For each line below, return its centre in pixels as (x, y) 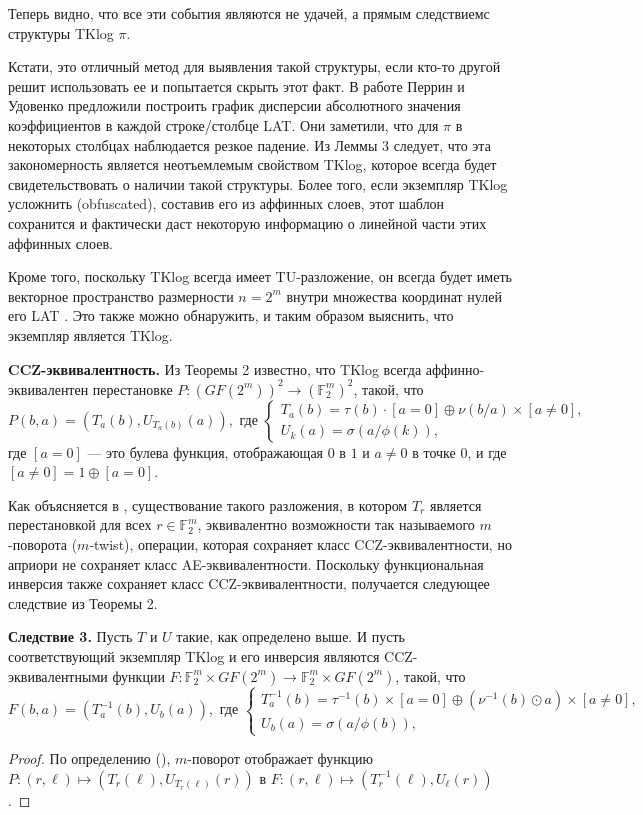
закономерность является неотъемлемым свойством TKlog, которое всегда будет (252, 164)
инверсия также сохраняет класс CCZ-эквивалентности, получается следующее (249, 583)
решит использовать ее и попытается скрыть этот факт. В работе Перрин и (236, 85)
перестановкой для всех (80, 524)
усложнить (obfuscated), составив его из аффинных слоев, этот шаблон (226, 203)
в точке (434, 451)
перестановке (132, 388)
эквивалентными (58, 675)
